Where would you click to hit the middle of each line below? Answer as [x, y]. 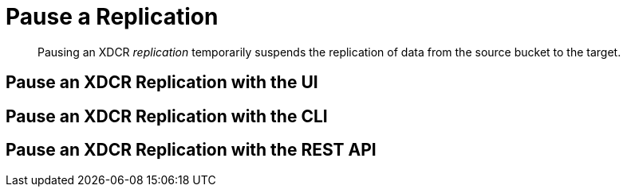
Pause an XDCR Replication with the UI [162, 83]
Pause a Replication [112, 17]
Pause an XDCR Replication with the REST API [191, 150]
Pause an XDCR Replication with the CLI [167, 116]
